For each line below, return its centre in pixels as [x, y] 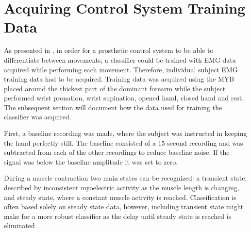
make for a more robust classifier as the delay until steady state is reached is [118, 216]
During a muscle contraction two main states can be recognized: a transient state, [125, 178]
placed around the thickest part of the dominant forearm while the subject [115, 88]
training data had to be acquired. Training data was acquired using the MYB [119, 79]
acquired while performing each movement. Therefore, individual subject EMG [121, 69]
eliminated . [22, 225]
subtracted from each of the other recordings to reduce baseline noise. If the [117, 152]
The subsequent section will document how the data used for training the [113, 107]
